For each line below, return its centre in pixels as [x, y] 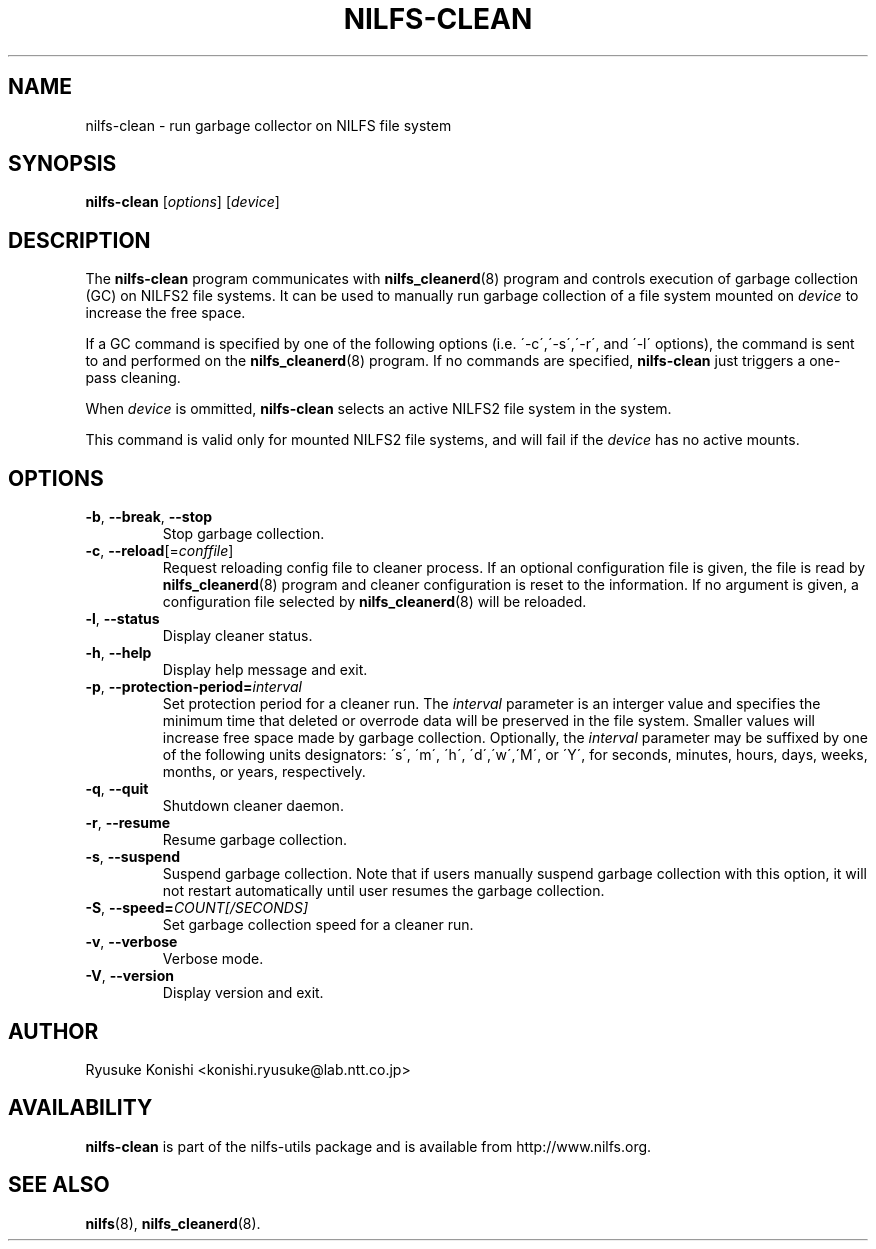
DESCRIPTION [79, 240]
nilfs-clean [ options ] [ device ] [182, 202]
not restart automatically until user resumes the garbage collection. [383, 891]
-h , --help [118, 653]
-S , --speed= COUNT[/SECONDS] [197, 908]
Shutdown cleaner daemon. [253, 806]
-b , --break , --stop [149, 517]
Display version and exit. [243, 993]
